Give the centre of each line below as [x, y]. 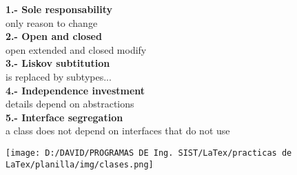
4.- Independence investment [75, 90]
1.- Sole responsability [59, 9]
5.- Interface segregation [64, 117]
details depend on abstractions [70, 104]
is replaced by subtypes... [59, 76]
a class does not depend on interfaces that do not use [118, 131]
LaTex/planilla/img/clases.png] [80, 164]
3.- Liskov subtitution [58, 63]
